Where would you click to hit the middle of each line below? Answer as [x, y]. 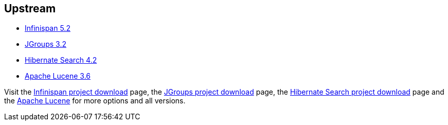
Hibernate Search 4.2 [61, 60]
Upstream [30, 8]
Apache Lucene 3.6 [58, 76]
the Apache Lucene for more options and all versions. [95, 101]
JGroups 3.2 [46, 44]
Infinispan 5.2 [48, 28]
